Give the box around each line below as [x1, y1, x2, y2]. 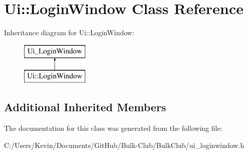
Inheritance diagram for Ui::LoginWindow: [4, 27, 135, 38]
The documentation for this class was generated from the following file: [4, 123, 222, 133]
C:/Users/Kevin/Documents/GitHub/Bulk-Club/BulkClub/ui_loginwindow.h [4, 139, 244, 150]
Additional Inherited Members [4, 99, 166, 115]
